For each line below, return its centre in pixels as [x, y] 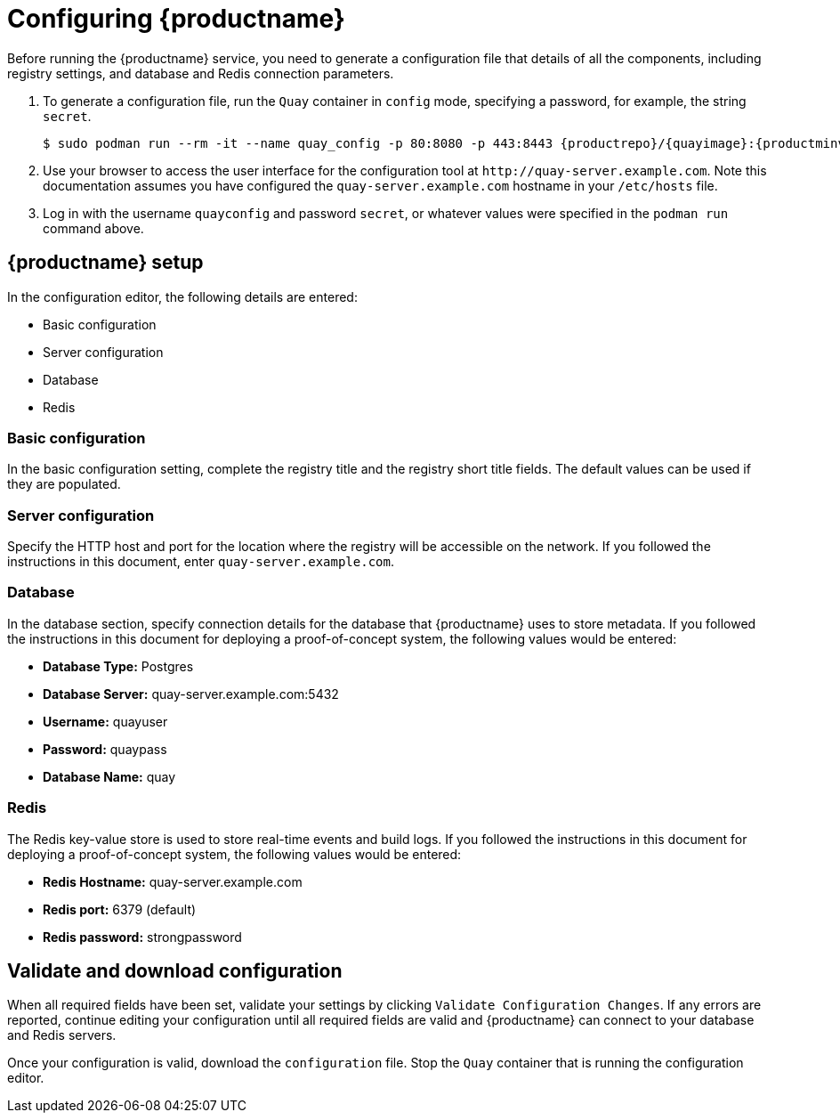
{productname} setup [105, 263]
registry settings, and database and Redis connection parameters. [201, 73]
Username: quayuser [105, 721]
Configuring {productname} [176, 19]
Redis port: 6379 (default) [120, 909]
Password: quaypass [105, 749]
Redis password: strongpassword [142, 937]
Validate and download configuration [175, 971]
